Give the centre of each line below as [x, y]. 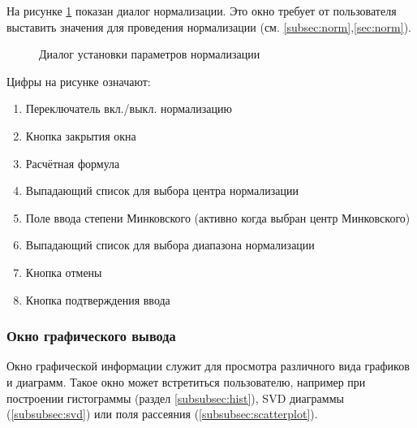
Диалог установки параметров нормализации [150, 54]
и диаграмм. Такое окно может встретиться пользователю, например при [186, 381]
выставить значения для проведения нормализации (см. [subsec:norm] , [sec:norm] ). [209, 26]
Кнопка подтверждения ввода [98, 299]
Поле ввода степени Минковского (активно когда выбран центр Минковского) [218, 217]
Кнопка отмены [64, 272]
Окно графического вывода [91, 336]
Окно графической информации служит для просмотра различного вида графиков [208, 366]
